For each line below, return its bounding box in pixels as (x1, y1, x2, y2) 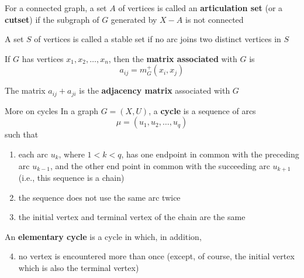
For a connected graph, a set (5, 2, 107, 13)
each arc (18, 148, 48, 160)
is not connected (185, 13, 244, 25)
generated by (110, 13, 157, 25)
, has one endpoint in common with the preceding (121, 148, 299, 160)
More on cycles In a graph (5, 104, 98, 116)
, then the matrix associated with (108, 52, 237, 64)
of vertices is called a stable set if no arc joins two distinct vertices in (34, 33, 281, 45)
